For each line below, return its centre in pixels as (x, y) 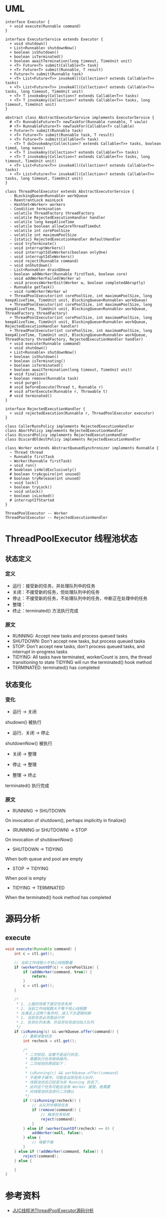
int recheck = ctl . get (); (50, 1041)
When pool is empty (26, 878)
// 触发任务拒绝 (55, 1114)
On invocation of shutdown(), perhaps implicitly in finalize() (66, 820)
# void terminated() (31, 396)
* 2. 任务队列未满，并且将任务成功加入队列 (55, 1022)
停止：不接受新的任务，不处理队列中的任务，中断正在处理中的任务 (80, 598)
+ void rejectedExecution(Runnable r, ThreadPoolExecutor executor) (82, 413)
